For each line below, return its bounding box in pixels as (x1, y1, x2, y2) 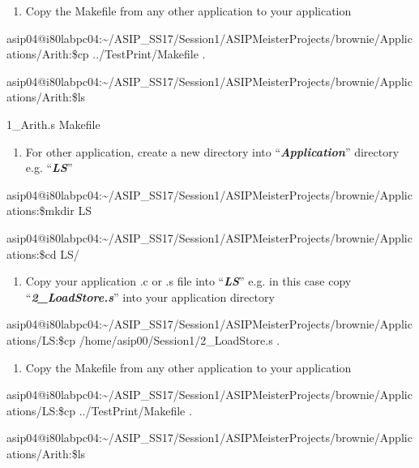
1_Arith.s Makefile (6, 115, 100, 132)
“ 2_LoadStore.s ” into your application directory (25, 288, 275, 305)
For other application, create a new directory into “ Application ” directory (25, 143, 400, 160)
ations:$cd (6, 245, 57, 262)
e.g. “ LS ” (25, 159, 73, 176)
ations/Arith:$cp (6, 45, 89, 62)
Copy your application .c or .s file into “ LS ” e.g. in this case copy (25, 273, 352, 290)
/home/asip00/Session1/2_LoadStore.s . (79, 331, 280, 348)
